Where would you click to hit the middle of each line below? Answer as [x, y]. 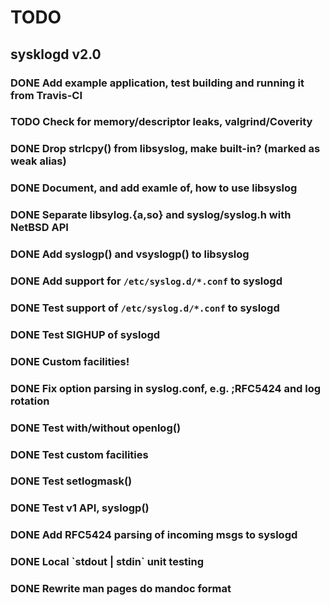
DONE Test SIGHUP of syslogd [85, 334]
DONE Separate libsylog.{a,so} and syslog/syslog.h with [151, 215]
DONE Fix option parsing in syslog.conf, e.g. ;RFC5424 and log [166, 388]
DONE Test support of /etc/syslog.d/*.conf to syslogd [145, 308]
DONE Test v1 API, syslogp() [80, 508]
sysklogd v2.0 [56, 54]
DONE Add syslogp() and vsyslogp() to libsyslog [130, 254]
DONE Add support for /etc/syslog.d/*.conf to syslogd [146, 281]
